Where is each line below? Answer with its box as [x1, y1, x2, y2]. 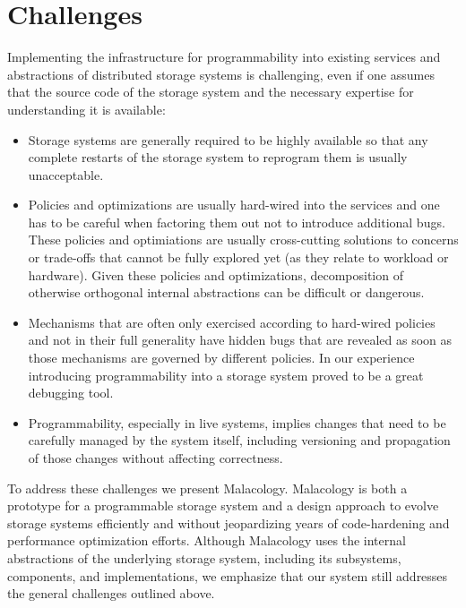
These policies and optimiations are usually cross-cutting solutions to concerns [28, 230, 459, 249]
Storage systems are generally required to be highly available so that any [28, 130, 428, 149]
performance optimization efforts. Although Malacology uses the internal [7, 531, 406, 550]
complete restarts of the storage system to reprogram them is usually [28, 148, 408, 167]
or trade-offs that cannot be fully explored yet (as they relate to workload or [28, 248, 449, 267]
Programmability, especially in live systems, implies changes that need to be [28, 413, 446, 432]
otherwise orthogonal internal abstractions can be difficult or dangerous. [28, 283, 425, 302]
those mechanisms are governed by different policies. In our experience [28, 348, 415, 367]
